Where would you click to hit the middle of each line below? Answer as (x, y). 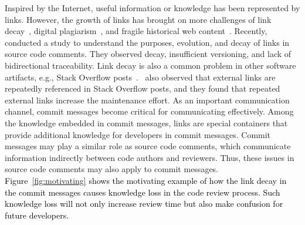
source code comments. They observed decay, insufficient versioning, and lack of (148, 54)
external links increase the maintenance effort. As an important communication (147, 100)
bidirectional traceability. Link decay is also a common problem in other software (150, 65)
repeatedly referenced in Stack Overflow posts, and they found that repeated (143, 88)
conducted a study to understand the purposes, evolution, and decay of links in (147, 42)
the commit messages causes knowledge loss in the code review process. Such (143, 192)
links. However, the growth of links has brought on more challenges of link (138, 19)
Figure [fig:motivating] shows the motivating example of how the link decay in (146, 180)
